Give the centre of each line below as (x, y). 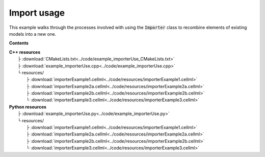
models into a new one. (33, 34)
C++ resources (25, 52)
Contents (19, 43)
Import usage (37, 13)
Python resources (28, 107)
